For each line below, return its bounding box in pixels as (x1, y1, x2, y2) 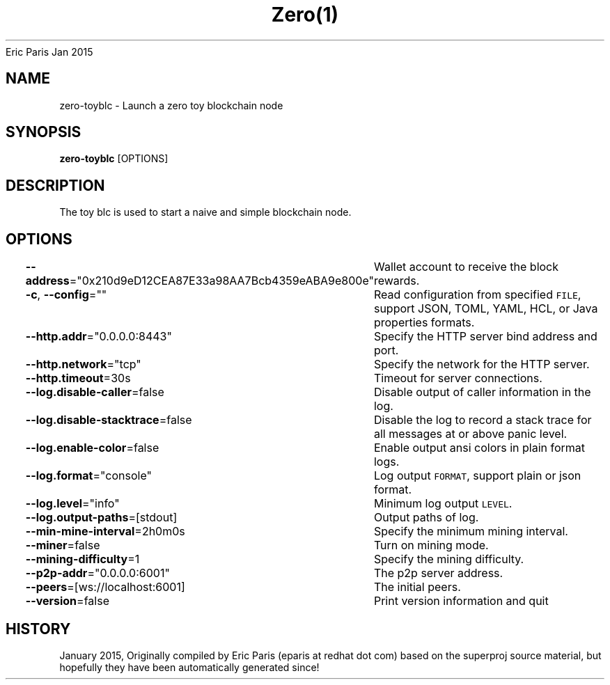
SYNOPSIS (6, 123, 81, 141)
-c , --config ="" (25, 288, 107, 302)
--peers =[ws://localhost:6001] (25, 580, 185, 595)
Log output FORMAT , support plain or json (373, 469, 581, 483)
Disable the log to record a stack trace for (373, 413, 592, 427)
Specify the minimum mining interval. (373, 524, 568, 539)
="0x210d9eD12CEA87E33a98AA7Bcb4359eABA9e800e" (69, 274, 374, 288)
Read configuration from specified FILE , (373, 288, 581, 302)
